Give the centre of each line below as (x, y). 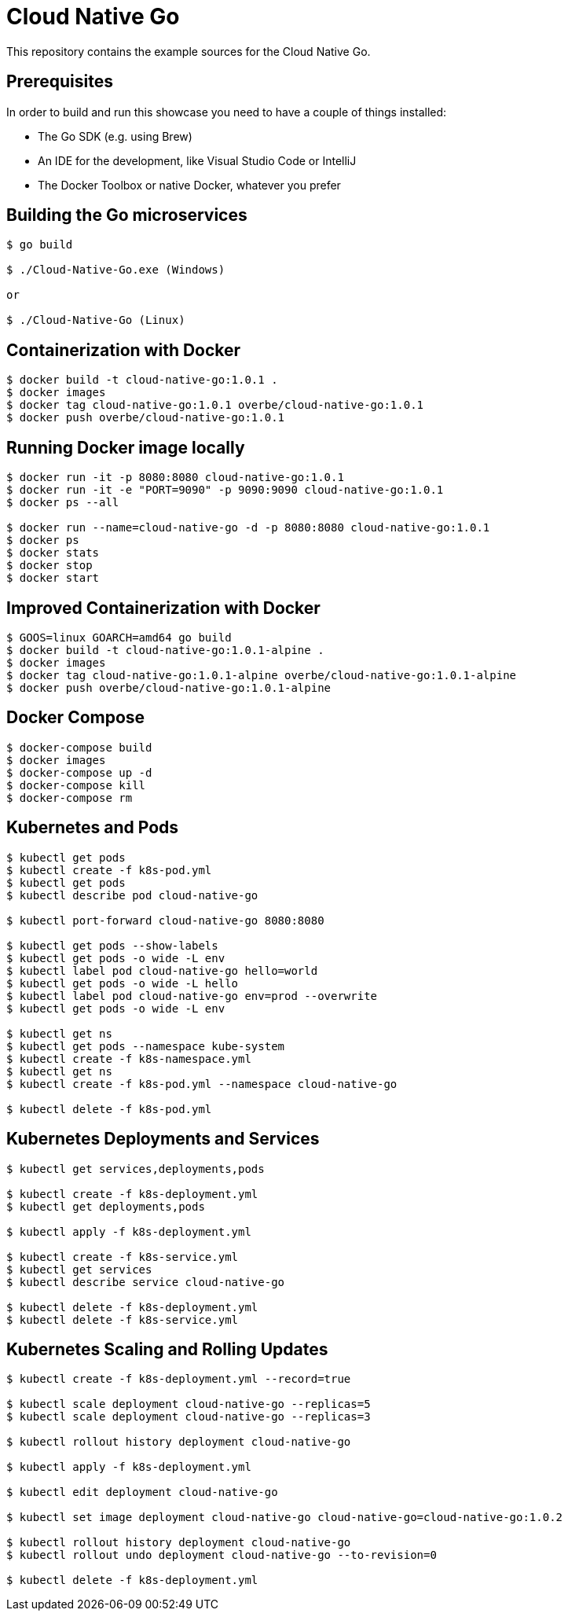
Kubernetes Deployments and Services (163, 1139)
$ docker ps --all (63, 503)
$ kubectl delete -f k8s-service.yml (123, 1319)
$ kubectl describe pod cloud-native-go (132, 895)
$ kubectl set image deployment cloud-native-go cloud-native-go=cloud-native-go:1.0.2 (285, 1518)
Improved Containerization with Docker (163, 608)
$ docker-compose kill (76, 785)
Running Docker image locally (126, 447)
